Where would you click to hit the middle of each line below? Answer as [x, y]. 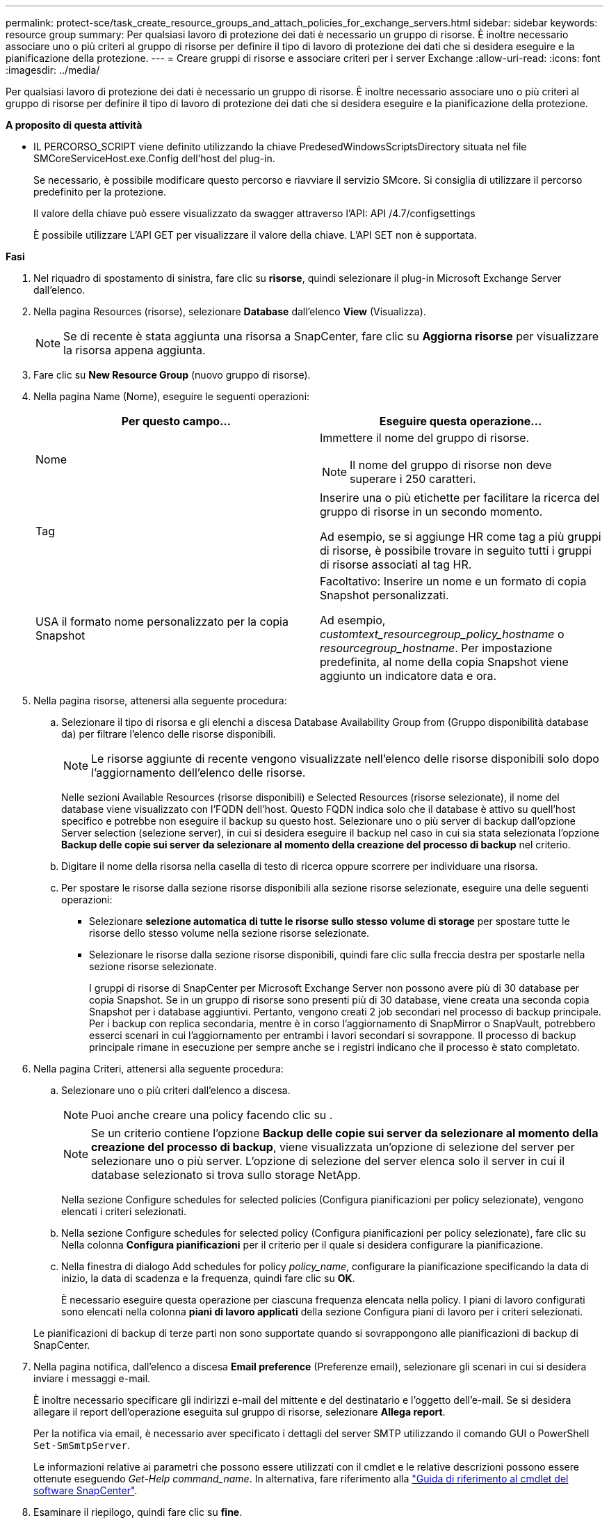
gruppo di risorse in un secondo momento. [431, 512]
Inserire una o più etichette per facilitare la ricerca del [460, 498]
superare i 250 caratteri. [413, 479]
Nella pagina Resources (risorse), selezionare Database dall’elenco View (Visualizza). [230, 311]
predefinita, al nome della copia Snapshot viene [444, 662]
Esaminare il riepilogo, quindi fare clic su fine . [138, 1512]
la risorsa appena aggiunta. [135, 350]
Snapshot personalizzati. [384, 595]
